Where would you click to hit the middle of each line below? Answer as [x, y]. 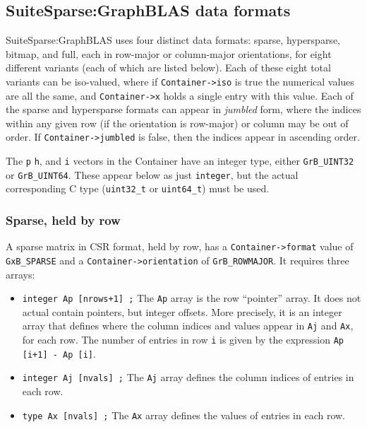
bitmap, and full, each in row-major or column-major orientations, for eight [169, 53]
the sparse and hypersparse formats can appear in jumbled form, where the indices [183, 109]
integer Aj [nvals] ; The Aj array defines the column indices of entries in [188, 377]
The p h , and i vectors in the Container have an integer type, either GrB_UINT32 [180, 161]
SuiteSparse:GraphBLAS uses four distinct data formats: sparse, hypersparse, [173, 40]
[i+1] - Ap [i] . [59, 353]
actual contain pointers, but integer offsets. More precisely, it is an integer [182, 311]
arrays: [20, 274]
